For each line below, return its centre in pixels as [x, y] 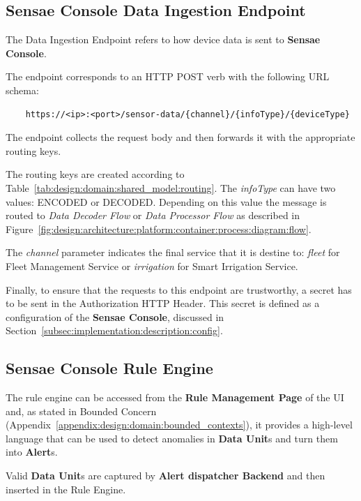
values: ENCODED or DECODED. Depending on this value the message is [166, 201]
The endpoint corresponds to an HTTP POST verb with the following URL [168, 76]
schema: [22, 90]
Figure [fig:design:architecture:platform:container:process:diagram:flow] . [159, 229]
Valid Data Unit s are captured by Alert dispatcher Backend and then [166, 476]
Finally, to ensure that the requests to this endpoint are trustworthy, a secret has [179, 289]
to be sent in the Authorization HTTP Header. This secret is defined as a [163, 303]
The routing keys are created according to [95, 174]
